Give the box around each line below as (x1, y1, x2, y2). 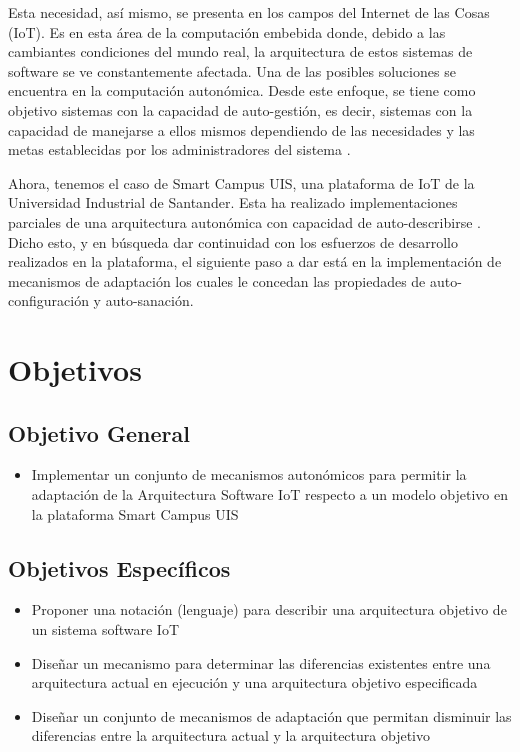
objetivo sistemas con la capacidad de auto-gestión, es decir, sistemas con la (8, 99, 473, 120)
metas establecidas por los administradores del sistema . (8, 139, 351, 160)
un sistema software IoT (31, 619, 180, 640)
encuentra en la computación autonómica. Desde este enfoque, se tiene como (8, 80, 476, 101)
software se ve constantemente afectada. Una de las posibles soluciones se (8, 60, 456, 81)
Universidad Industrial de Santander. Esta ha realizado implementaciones (8, 192, 458, 213)
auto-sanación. (105, 290, 194, 311)
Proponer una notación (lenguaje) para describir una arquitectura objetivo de (31, 599, 507, 620)
